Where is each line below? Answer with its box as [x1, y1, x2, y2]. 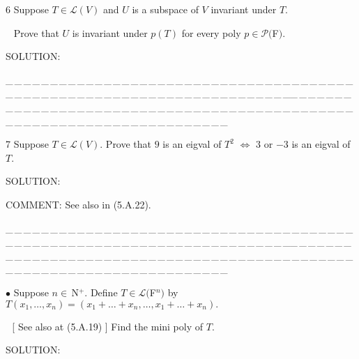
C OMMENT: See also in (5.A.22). [6, 197, 151, 211]
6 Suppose [6, 2, 49, 16]
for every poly [181, 25, 241, 40]
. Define [84, 284, 118, 299]
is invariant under [72, 25, 148, 40]
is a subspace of [132, 2, 199, 16]
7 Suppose [6, 137, 49, 151]
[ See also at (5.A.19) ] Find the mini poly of [12, 319, 204, 333]
